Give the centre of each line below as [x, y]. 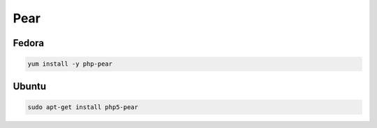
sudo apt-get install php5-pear [83, 107]
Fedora [29, 43]
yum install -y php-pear [70, 64]
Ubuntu [30, 86]
